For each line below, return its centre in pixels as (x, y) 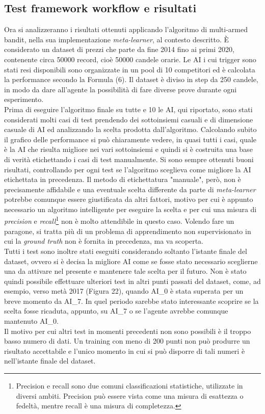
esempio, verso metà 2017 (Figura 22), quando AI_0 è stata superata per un (124, 291)
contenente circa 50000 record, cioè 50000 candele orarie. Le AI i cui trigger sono (130, 59)
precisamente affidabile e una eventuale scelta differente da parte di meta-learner (130, 189)
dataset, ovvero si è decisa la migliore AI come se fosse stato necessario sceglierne (131, 261)
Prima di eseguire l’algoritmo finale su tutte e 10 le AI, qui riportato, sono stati (128, 109)
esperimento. (24, 99)
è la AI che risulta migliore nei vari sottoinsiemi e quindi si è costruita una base (128, 149)
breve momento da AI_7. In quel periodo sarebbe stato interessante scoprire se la (131, 301)
